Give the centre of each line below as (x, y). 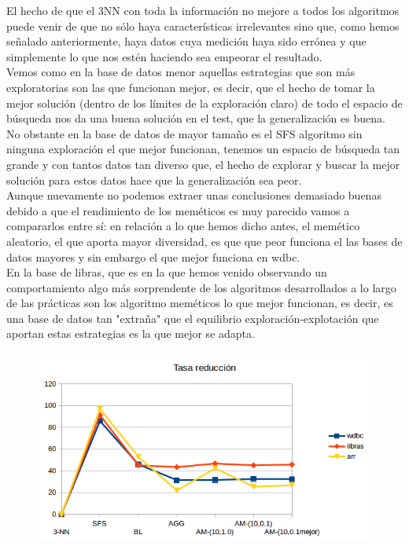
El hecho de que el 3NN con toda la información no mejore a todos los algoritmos (203, 10)
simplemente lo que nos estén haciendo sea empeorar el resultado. (164, 56)
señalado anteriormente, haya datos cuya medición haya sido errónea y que (186, 41)
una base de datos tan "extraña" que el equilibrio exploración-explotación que (193, 318)
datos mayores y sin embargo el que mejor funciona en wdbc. (153, 257)
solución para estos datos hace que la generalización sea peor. (154, 180)
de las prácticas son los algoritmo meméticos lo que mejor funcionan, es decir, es (200, 303)
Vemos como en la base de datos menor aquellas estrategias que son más (181, 72)
